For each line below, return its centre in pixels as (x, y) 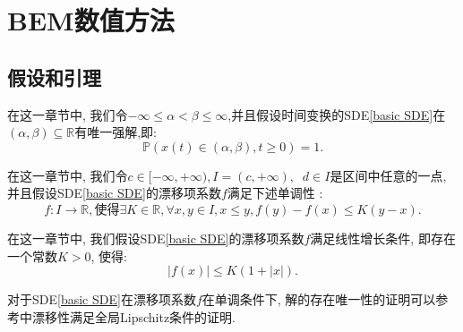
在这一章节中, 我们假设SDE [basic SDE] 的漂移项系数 (156, 238)
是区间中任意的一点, (388, 175)
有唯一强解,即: (116, 132)
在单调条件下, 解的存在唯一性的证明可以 (319, 299)
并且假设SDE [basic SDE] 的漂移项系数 (114, 193)
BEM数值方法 (91, 20)
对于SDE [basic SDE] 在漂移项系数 (102, 299)
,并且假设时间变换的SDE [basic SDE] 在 (337, 114)
